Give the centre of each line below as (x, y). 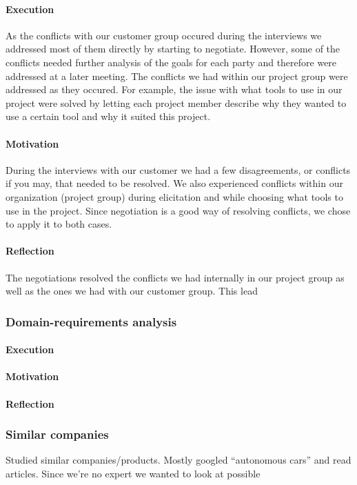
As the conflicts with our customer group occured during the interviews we (164, 35)
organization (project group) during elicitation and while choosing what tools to (174, 196)
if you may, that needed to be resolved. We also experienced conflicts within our (174, 183)
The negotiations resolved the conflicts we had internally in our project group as (175, 277)
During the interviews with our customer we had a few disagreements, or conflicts (178, 169)
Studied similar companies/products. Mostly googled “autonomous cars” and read (178, 460)
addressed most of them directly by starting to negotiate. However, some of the (173, 49)
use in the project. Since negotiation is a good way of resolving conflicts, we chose (178, 210)
